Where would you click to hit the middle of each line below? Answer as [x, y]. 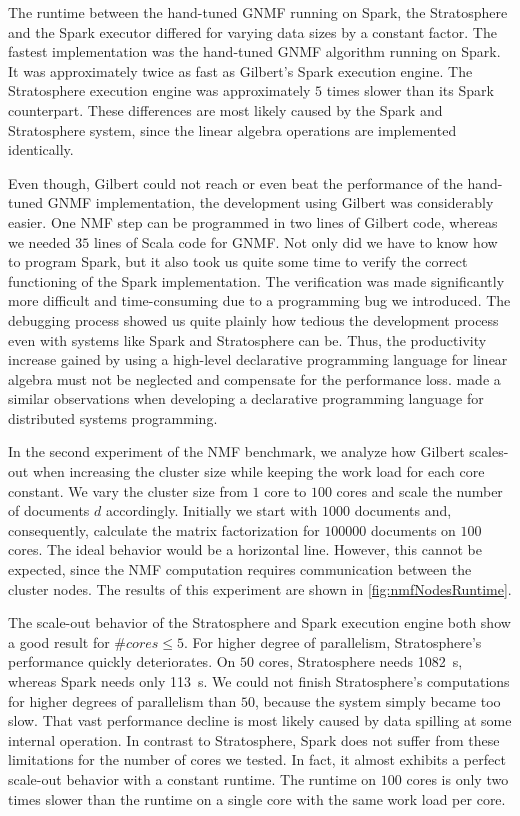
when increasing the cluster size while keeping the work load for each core [258, 471]
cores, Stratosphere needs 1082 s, [360, 661]
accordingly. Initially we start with [211, 510]
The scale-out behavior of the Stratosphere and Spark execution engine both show [259, 622]
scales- [489, 451]
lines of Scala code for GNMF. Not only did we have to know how [295, 241]
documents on [413, 529]
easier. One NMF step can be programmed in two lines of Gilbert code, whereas [253, 221]
